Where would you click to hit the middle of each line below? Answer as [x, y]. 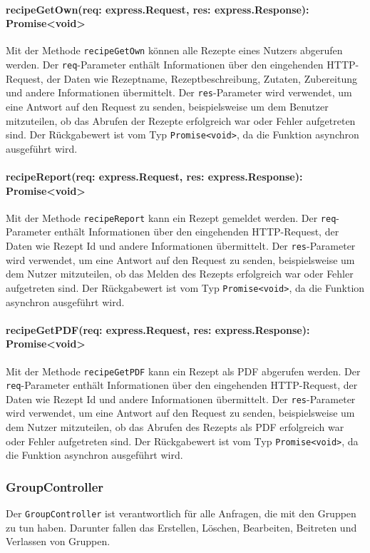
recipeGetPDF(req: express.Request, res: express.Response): [158, 329]
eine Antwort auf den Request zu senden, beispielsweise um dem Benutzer [167, 106]
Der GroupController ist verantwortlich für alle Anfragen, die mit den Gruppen [181, 513]
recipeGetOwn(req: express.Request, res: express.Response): [158, 9]
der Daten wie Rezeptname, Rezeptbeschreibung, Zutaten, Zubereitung [202, 78]
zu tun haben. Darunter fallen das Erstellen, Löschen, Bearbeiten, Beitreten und [181, 527]
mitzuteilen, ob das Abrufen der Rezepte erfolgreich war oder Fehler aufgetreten [181, 120]
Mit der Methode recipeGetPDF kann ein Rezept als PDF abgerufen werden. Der [183, 371]
